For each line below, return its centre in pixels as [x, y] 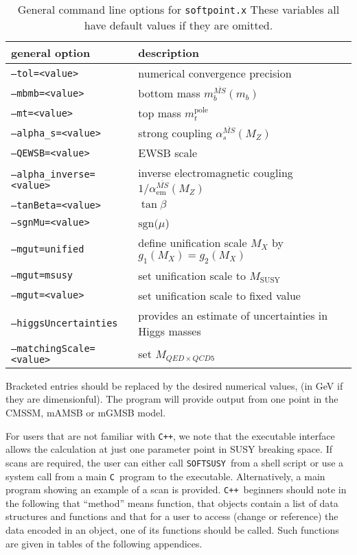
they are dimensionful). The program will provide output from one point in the [172, 399]
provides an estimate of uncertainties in [233, 315]
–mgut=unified [48, 249]
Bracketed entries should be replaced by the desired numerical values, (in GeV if [174, 385]
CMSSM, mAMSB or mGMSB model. [86, 412]
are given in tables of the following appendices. [104, 543]
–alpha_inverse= [53, 175]
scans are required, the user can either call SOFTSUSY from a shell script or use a [175, 462]
